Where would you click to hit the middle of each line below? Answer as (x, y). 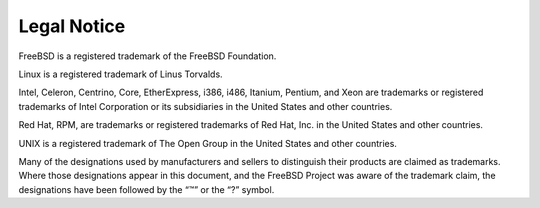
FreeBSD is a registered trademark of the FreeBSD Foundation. (147, 56)
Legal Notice (72, 26)
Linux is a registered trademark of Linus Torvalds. (121, 74)
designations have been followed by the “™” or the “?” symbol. (146, 189)
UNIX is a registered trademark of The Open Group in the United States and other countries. (207, 143)
